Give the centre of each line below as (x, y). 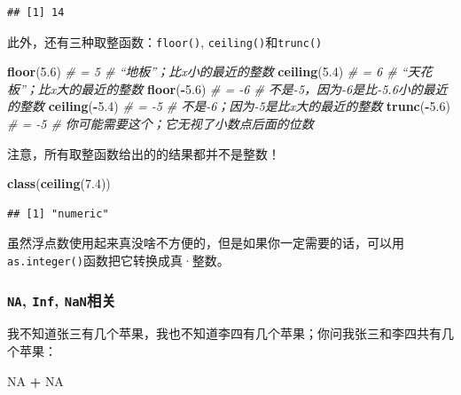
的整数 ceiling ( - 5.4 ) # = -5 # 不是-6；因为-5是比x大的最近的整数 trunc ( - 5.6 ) (229, 106)
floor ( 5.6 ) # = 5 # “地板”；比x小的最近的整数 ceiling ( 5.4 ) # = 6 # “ (207, 71)
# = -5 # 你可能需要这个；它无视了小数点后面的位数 (160, 124)
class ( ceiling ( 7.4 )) (59, 183)
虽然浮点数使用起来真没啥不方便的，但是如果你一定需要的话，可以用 (206, 243)
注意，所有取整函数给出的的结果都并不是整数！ (144, 153)
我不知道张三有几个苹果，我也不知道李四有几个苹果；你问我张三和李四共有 (224, 333)
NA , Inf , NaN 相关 (62, 300)
